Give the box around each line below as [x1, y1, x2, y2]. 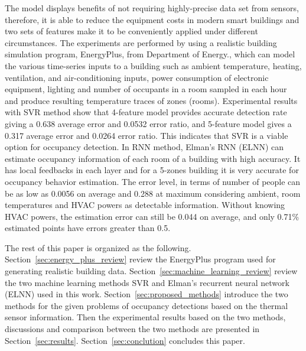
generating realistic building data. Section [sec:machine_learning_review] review [5, 265, 298, 277]
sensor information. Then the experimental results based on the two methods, [5, 311, 286, 323]
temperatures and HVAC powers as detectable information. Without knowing [5, 199, 285, 211]
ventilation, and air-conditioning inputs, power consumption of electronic [5, 71, 269, 83]
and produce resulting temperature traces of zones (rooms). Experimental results [5, 94, 298, 106]
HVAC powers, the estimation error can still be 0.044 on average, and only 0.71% [5, 210, 300, 222]
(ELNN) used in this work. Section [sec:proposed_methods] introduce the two [5, 288, 288, 300]
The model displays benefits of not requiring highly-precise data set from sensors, [5, 2, 299, 14]
